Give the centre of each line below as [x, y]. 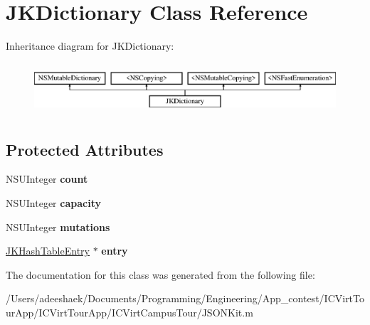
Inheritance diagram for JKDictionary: [90, 46]
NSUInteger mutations [58, 227]
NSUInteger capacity [53, 203]
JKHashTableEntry [48, 251]
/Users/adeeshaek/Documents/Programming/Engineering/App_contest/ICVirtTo [185, 298]
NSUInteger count [47, 179]
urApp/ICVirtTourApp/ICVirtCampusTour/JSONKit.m [129, 313]
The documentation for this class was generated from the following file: [160, 274]
